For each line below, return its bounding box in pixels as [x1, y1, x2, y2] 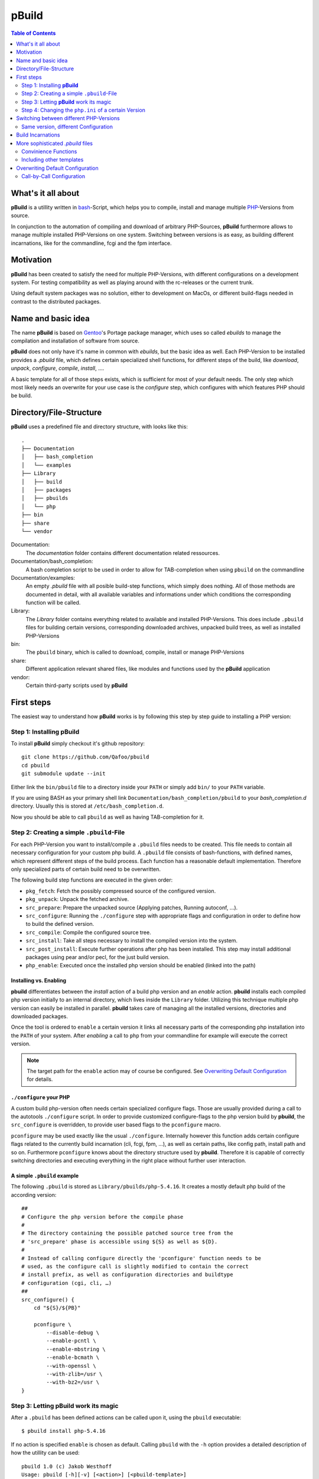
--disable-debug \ [46, 1329, 100, 1336]
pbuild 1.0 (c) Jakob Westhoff [21, 1463, 112, 1470]
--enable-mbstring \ [46, 1346, 106, 1352]
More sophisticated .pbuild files [16, 140, 93, 147]
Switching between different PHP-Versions [16, 115, 121, 122]
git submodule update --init [21, 770, 106, 777]
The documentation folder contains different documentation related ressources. [25, 549, 220, 556]
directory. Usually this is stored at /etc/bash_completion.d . [11, 802, 164, 810]
